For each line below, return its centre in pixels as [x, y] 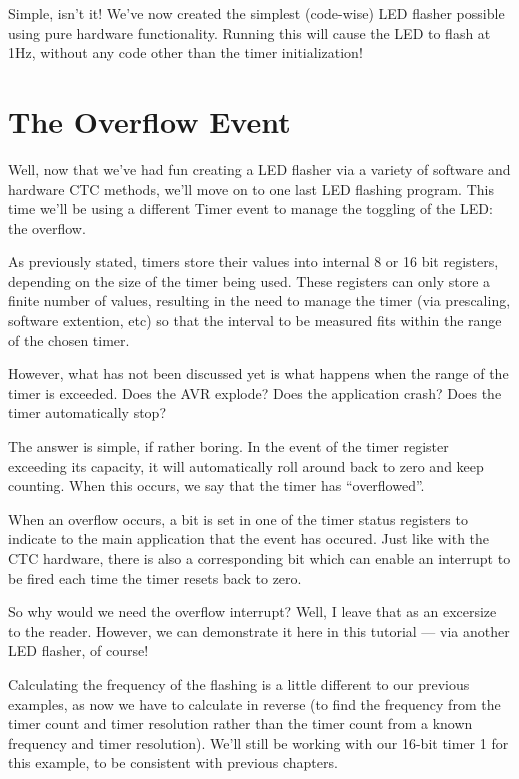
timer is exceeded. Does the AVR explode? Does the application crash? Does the [255, 392]
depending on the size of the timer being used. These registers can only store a [249, 280]
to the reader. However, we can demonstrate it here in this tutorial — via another [259, 630]
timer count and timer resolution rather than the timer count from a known [240, 723]
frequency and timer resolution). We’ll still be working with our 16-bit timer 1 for [258, 742]
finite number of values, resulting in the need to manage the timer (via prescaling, [259, 300]
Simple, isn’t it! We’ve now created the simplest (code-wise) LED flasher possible [256, 13]
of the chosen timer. [69, 339]
